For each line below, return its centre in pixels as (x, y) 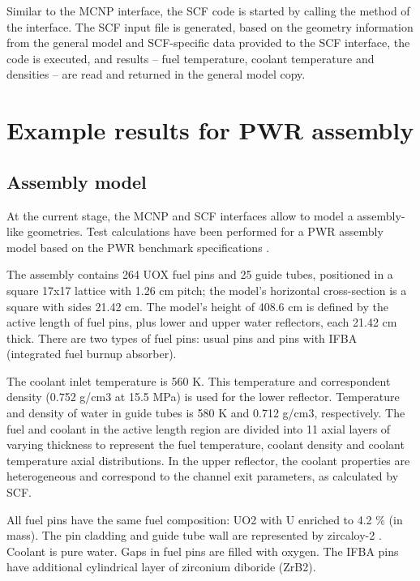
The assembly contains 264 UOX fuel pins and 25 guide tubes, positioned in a (200, 274)
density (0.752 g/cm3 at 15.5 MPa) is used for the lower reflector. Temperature (203, 397)
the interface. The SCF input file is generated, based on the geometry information (210, 26)
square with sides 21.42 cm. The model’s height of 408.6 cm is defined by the (197, 306)
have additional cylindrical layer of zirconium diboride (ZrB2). (161, 567)
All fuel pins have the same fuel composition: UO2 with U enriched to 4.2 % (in (205, 519)
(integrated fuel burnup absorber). (92, 354)
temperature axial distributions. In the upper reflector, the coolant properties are (208, 460)
